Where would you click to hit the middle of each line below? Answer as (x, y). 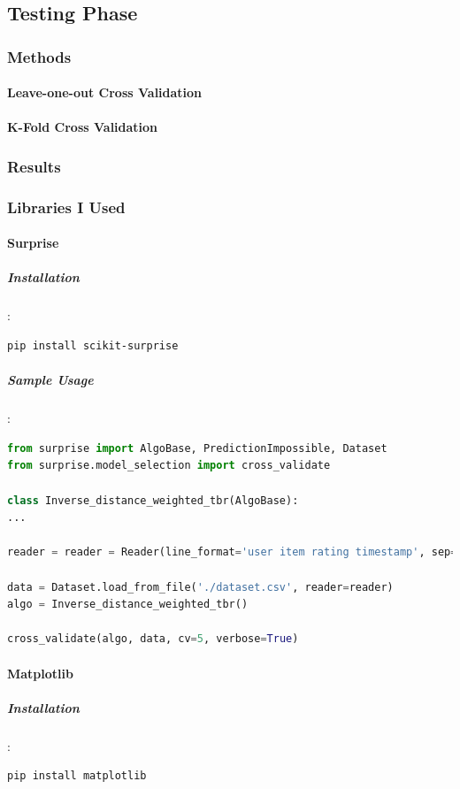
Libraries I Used (66, 207)
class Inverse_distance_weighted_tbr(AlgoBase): (153, 500)
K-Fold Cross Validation (83, 127)
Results (34, 166)
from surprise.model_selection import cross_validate (169, 466)
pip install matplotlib (77, 776)
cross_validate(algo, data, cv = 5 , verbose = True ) (153, 639)
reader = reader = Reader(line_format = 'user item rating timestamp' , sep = (232, 552)
